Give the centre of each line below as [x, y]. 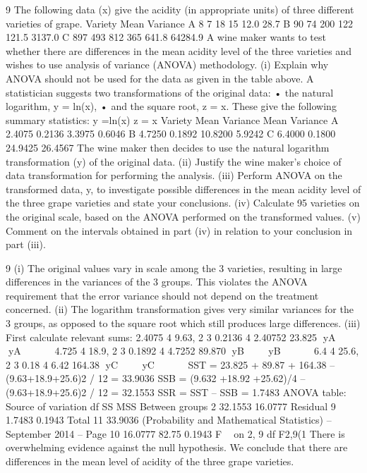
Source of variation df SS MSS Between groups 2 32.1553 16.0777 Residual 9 [171, 406]
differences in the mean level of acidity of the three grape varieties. [150, 461]
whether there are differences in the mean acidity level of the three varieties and [179, 50]
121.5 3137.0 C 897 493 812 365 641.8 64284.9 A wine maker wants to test [166, 37]
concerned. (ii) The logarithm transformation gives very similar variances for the [180, 309]
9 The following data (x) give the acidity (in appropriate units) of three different [180, 9]
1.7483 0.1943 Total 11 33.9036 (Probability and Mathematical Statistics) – [169, 420]
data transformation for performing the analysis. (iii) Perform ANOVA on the [174, 175]
